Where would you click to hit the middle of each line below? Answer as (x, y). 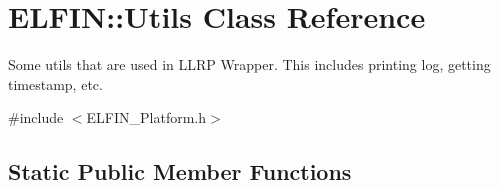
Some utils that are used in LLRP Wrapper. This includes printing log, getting (249, 64)
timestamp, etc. (55, 83)
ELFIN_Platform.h (146, 117)
